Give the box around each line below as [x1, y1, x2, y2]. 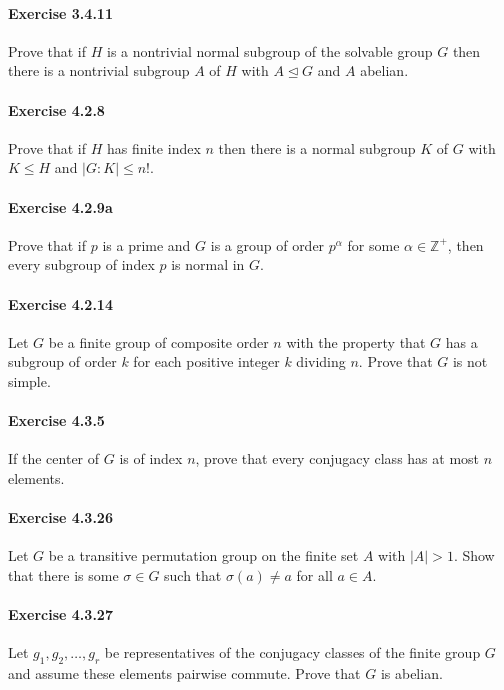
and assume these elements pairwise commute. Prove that [8, 663, 361, 684]
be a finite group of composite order [48, 331, 269, 352]
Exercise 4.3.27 [8, 604, 113, 625]
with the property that [286, 331, 426, 352]
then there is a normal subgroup [218, 137, 416, 158]
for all [296, 564, 333, 585]
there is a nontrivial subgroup [8, 60, 190, 81]
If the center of [8, 448, 100, 469]
